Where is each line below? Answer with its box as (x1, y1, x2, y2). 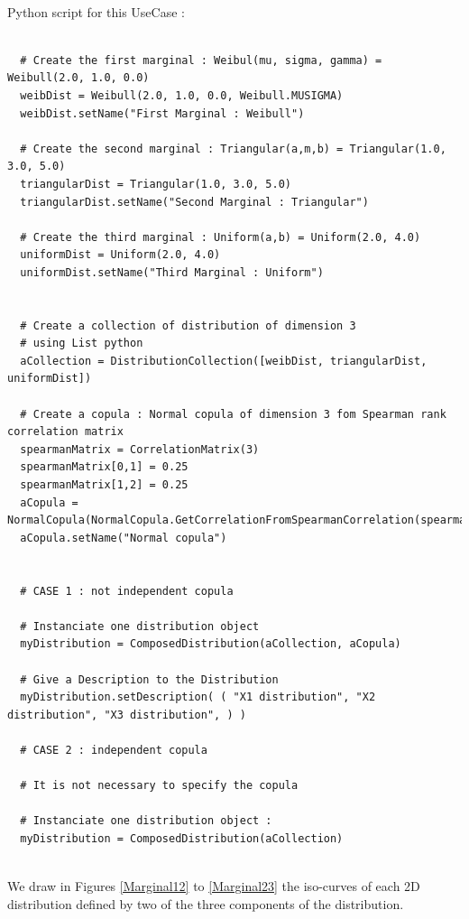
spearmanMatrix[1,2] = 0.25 (20, 478, 189, 492)
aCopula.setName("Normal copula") (20, 531, 227, 544)
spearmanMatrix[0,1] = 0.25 (20, 460, 189, 474)
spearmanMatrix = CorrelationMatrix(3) (20, 442, 260, 456)
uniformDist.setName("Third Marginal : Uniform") (20, 265, 324, 279)
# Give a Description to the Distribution (20, 673, 279, 686)
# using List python (20, 337, 143, 350)
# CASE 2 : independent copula (20, 743, 207, 757)
